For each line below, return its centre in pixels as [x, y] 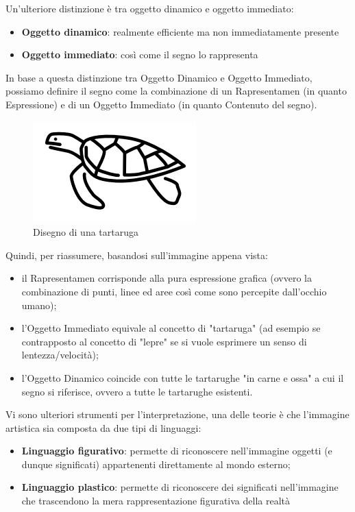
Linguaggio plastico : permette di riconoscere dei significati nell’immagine [180, 487]
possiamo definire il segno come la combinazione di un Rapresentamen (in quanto [176, 91]
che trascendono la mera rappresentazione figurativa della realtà [156, 501]
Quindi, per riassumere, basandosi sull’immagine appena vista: [137, 255]
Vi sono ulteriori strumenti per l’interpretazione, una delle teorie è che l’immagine [177, 414]
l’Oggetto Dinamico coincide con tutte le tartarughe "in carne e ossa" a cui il [183, 377]
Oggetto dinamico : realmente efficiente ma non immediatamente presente [180, 31]
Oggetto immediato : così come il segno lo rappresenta [140, 54]
